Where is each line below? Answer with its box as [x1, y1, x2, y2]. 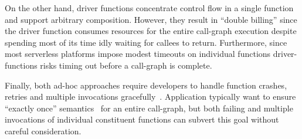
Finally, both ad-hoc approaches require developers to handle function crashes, [5, 79, 287, 91]
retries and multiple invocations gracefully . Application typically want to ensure [5, 90, 296, 103]
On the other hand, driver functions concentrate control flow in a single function [5, 2, 294, 13]
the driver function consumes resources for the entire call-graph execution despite [5, 25, 297, 37]
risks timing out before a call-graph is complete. [40, 59, 212, 71]
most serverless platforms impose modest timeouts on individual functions [5, 48, 271, 60]
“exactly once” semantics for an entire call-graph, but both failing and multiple [5, 101, 293, 114]
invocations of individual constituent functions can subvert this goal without [5, 113, 279, 126]
